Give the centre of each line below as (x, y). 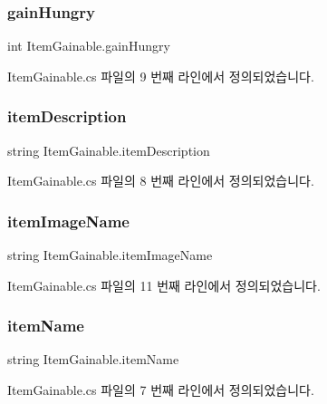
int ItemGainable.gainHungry (89, 46)
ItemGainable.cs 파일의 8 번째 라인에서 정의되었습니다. (161, 181)
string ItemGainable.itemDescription (109, 150)
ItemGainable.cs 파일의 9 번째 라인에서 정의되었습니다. (161, 76)
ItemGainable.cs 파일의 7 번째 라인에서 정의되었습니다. (161, 390)
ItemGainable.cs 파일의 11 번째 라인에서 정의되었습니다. (164, 285)
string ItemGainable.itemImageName (110, 255)
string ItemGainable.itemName (93, 359)
